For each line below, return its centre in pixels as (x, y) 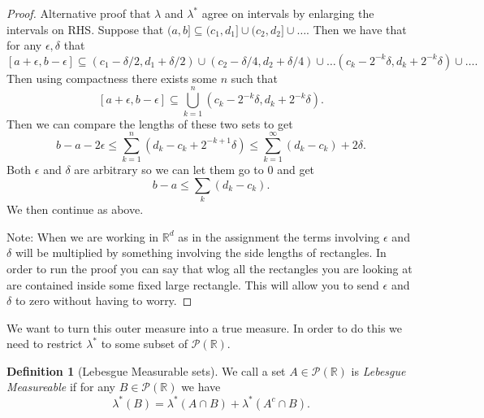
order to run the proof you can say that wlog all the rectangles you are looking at (210, 268)
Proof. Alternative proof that (79, 13)
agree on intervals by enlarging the (288, 13)
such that (255, 78)
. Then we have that (357, 29)
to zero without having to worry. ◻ (104, 300)
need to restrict (45, 344)
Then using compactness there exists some (112, 78)
